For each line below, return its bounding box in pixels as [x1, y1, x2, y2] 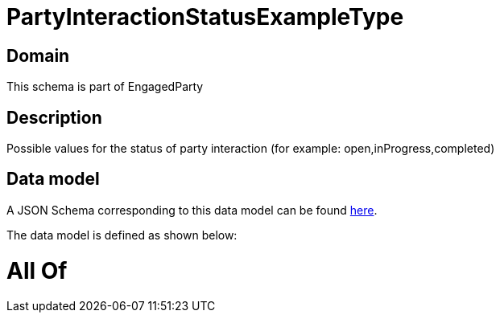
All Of [6, 256, 68, 284]
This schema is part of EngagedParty [6, 80, 204, 94]
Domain [6, 45, 70, 66]
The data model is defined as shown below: [6, 227, 238, 242]
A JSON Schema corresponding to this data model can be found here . [6, 202, 378, 217]
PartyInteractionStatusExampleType [6, 3, 404, 31]
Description [6, 107, 102, 128]
